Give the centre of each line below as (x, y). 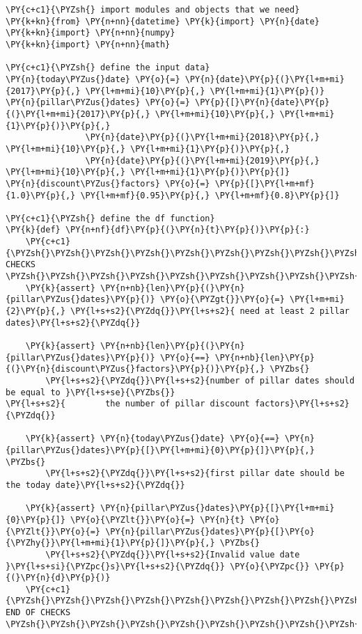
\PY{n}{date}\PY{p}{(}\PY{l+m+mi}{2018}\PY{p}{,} (203, 137)
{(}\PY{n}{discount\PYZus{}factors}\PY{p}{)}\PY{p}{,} (135, 369)
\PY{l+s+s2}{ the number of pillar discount (128, 404)
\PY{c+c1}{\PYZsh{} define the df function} (110, 218)
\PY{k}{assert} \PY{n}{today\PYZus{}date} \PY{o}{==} (152, 439)
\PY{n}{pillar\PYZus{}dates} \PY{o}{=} (98, 103)
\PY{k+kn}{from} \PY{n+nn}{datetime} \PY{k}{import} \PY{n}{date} (163, 21)
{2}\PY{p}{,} (36, 311)
